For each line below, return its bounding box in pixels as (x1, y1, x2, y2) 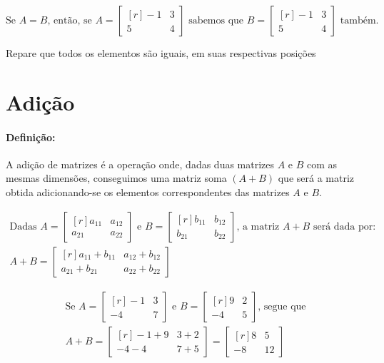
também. (340, 16, 379, 26)
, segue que (258, 301, 306, 312)
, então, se (47, 16, 92, 26)
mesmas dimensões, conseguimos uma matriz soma (6, 170, 227, 185)
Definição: (6, 129, 56, 144)
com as (307, 156, 338, 171)
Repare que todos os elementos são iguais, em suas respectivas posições (6, 46, 316, 60)
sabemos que (188, 16, 244, 26)
